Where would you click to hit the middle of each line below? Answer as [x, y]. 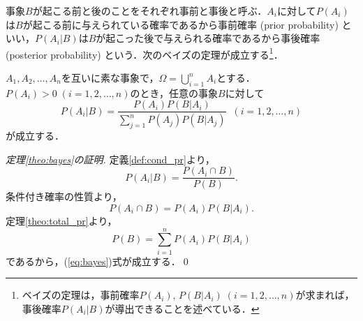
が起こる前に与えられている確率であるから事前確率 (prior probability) [180, 24]
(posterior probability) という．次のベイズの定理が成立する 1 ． [145, 53]
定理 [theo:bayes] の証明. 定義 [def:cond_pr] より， [110, 159]
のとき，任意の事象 [174, 92]
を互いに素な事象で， [110, 78]
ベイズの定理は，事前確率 [81, 295]
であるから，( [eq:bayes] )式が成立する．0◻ [98, 261]
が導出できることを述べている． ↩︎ [182, 308]
